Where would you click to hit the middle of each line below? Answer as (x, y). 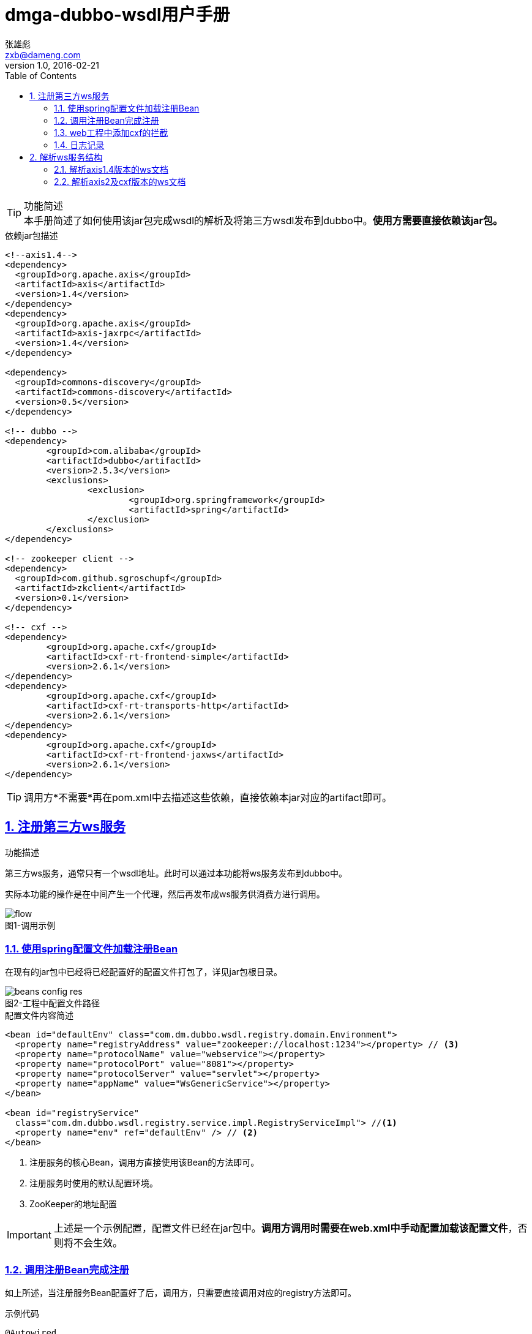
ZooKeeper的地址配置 (73, 1204)
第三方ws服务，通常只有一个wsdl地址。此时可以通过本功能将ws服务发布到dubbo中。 (176, 873)
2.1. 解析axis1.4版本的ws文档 (111, 169)
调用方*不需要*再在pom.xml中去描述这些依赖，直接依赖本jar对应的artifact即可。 (208, 797)
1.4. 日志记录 (79, 145)
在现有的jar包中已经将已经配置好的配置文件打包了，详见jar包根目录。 (144, 972)
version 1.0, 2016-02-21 (52, 65)
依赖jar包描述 (32, 235)
